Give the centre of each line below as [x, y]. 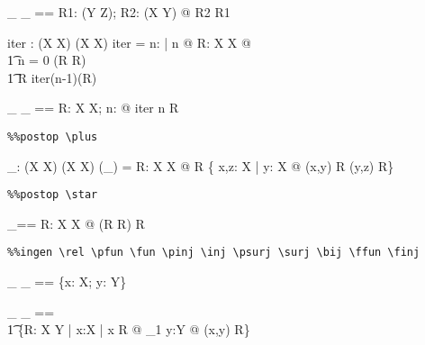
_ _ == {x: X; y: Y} [67, 281]
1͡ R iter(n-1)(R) [52, 77]
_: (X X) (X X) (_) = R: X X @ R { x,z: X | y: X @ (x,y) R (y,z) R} [201, 165]
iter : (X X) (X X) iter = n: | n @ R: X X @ [129, 42]
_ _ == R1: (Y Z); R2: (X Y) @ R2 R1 [119, 12]
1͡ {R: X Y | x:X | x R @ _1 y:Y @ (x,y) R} [129, 329]
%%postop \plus [53, 136]
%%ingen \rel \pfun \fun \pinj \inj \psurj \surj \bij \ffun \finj [214, 253]
